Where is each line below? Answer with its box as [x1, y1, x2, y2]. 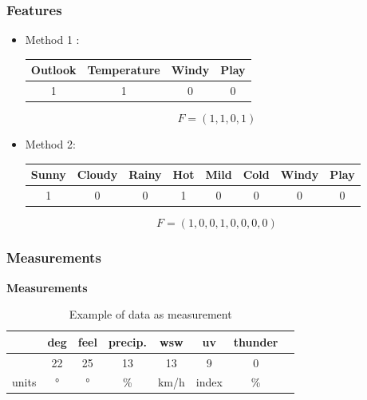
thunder [233, 333, 278, 350]
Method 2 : [25, 136, 76, 152]
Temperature [87, 61, 160, 78]
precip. [108, 333, 147, 350]
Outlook [30, 61, 77, 78]
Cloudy [77, 166, 118, 183]
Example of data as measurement [69, 306, 232, 323]
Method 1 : [25, 31, 80, 48]
